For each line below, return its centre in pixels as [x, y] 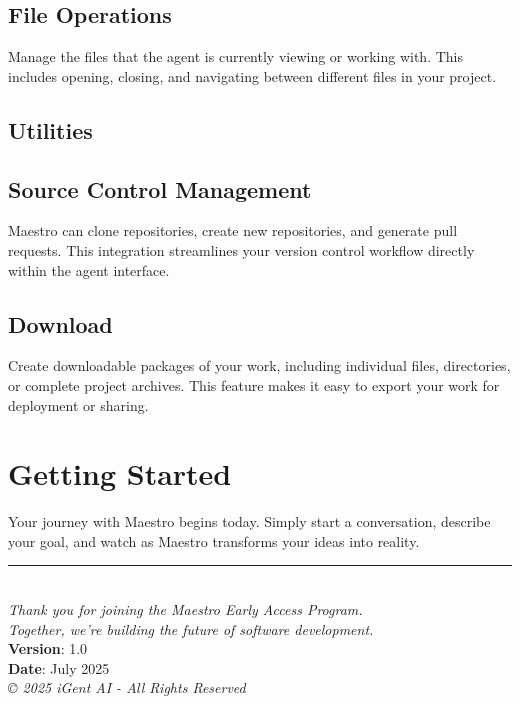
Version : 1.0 [48, 648]
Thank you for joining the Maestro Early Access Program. [185, 609]
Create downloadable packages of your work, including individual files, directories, [259, 365]
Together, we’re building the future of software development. [191, 628]
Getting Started [120, 473]
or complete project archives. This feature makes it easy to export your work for [254, 384]
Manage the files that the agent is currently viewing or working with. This [235, 56]
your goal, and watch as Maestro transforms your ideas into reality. [214, 540]
